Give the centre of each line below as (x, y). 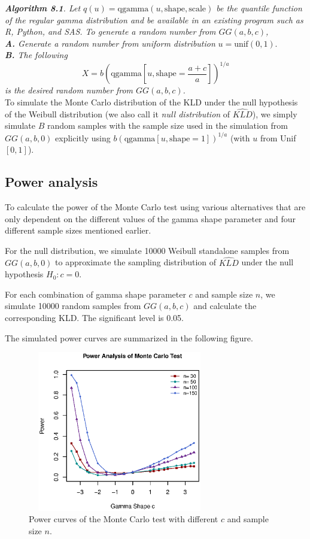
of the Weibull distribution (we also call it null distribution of (118, 113)
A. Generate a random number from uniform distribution (110, 43)
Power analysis (51, 182)
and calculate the (225, 306)
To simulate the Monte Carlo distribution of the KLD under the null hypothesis (151, 102)
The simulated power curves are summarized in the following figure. (129, 337)
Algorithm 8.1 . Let (43, 8)
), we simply (275, 113)
